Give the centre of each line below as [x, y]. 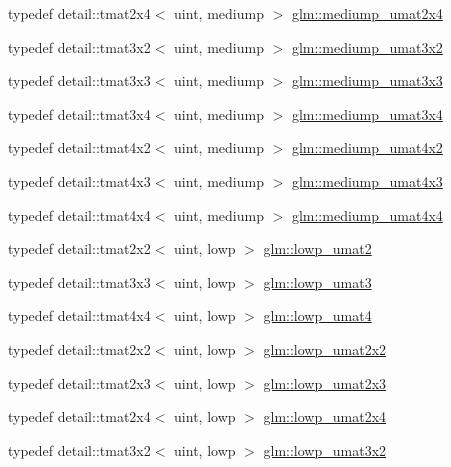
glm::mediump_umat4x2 [367, 147]
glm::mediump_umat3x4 [367, 113]
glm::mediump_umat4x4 [367, 214]
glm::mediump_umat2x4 [367, 13]
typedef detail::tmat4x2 [79, 147]
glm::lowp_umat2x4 [325, 416]
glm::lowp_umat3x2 [325, 449]
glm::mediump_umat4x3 [367, 180]
